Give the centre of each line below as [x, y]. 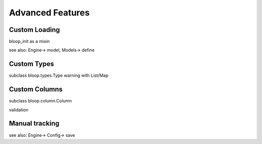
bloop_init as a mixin [29, 42]
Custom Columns [36, 89]
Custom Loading [34, 30]
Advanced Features [49, 13]
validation [19, 110]
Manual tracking [34, 123]
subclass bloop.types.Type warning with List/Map [59, 75]
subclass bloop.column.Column [41, 101]
